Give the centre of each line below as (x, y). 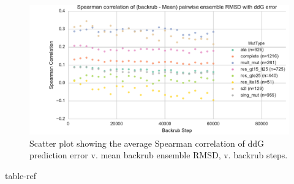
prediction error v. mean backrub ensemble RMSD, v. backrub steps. (159, 155)
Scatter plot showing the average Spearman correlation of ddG (147, 143)
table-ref (21, 175)
